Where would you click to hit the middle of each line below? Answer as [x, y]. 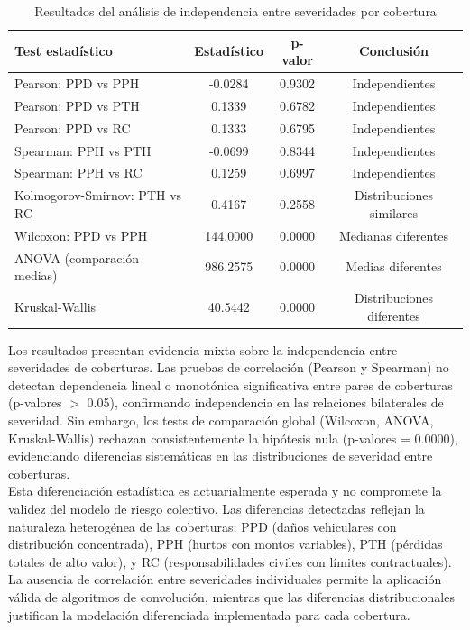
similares [394, 212]
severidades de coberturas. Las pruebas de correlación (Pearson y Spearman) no [229, 367]
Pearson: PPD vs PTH [77, 105]
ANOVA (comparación [77, 257]
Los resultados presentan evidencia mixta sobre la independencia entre [203, 349]
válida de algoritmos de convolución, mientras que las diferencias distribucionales [231, 596]
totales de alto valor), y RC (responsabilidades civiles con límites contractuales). [230, 561]
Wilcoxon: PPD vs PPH [81, 235]
